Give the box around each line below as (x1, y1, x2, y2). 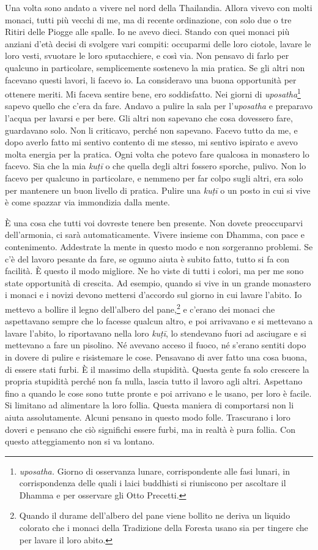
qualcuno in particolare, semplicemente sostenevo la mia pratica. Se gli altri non (5, 61, 305, 74)
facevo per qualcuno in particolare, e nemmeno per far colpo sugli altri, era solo (5, 171, 303, 184)
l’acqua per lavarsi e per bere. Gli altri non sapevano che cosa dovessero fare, (5, 112, 293, 124)
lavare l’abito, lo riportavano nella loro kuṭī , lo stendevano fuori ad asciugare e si (5, 326, 306, 339)
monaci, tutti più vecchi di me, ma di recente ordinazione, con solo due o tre (5, 13, 292, 26)
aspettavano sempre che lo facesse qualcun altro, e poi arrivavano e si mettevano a (5, 315, 313, 327)
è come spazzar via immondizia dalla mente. (5, 196, 170, 208)
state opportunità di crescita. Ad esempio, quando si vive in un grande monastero (5, 276, 311, 289)
